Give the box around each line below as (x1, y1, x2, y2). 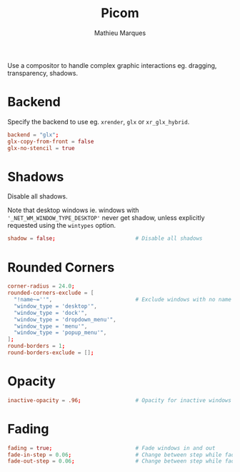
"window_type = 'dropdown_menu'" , (14, 316, 116, 323)
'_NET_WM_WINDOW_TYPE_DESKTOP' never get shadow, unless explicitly (7, 214, 205, 222)
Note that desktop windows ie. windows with (7, 206, 139, 215)
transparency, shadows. (7, 69, 79, 77)
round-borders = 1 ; (7, 343, 66, 350)
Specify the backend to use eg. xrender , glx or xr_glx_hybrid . (7, 117, 190, 126)
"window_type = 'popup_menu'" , (14, 329, 107, 336)
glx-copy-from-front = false (7, 138, 94, 145)
